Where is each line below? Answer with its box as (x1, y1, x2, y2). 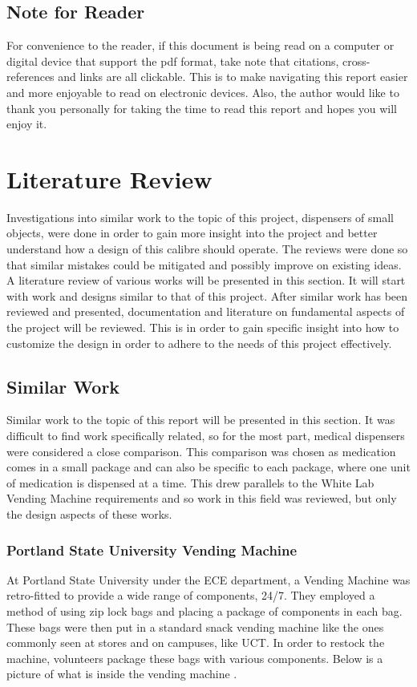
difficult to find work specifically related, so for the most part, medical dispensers (6, 427, 405, 444)
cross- (342, 52, 370, 69)
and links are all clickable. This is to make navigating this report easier (58, 68, 408, 85)
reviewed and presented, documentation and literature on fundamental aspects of (6, 303, 405, 320)
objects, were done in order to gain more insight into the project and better (6, 224, 378, 241)
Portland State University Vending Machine (6, 539, 298, 560)
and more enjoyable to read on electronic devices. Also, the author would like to (6, 83, 399, 100)
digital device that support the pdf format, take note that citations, (6, 52, 339, 69)
